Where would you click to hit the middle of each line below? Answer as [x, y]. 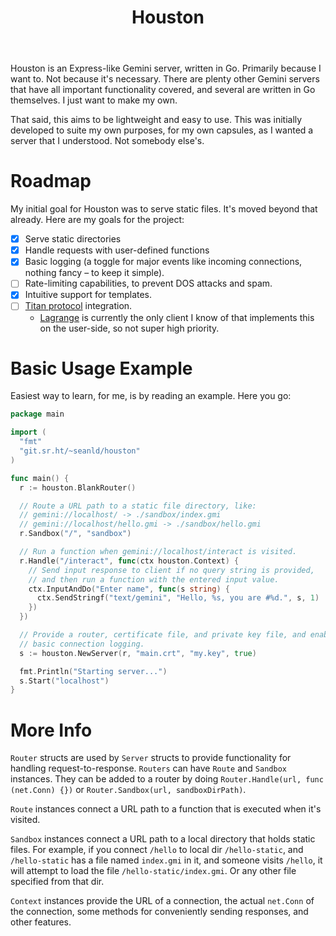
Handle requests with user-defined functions [117, 250]
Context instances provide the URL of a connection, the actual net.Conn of [162, 901]
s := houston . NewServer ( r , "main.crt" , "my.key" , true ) [138, 653]
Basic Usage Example [101, 368]
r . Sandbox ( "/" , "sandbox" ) [75, 534]
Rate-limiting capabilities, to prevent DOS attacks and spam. [148, 283]
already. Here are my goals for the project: [97, 220]
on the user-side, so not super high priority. [129, 328]
